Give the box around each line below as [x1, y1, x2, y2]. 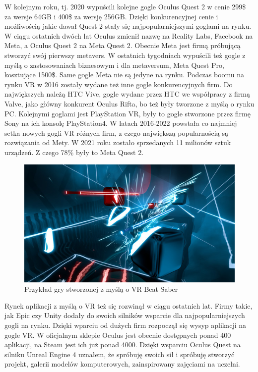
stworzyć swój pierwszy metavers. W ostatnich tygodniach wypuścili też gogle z [4, 50, 246, 60]
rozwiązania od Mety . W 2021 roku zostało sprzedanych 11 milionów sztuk [4, 137, 231, 148]
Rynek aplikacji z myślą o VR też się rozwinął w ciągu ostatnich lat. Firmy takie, [4, 300, 253, 311]
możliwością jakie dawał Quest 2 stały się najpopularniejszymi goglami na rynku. [4, 21, 252, 31]
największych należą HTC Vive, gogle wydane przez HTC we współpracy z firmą [4, 89, 250, 99]
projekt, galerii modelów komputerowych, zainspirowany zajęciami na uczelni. [4, 359, 240, 369]
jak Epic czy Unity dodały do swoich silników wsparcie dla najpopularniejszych [4, 310, 245, 320]
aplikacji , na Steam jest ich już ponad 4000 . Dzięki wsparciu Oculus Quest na [4, 339, 241, 350]
